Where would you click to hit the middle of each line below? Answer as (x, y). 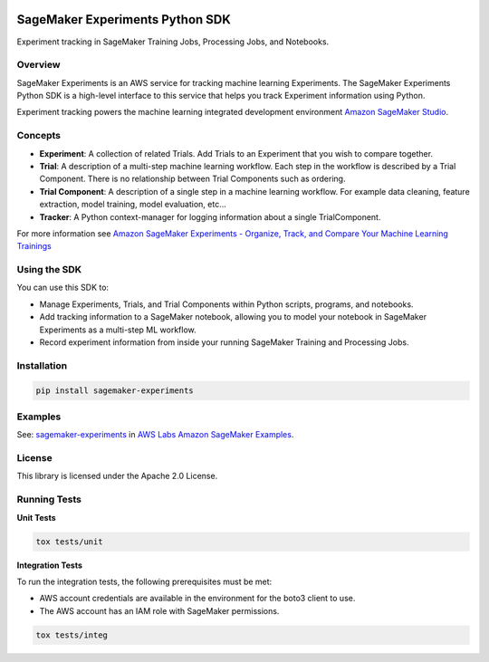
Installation (42, 365)
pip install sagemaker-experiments (115, 390)
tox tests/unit (69, 542)
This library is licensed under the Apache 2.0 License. (117, 476)
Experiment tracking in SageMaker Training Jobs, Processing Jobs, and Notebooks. (173, 42)
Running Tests (49, 500)
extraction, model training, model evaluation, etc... (133, 205)
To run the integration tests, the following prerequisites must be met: (144, 581)
